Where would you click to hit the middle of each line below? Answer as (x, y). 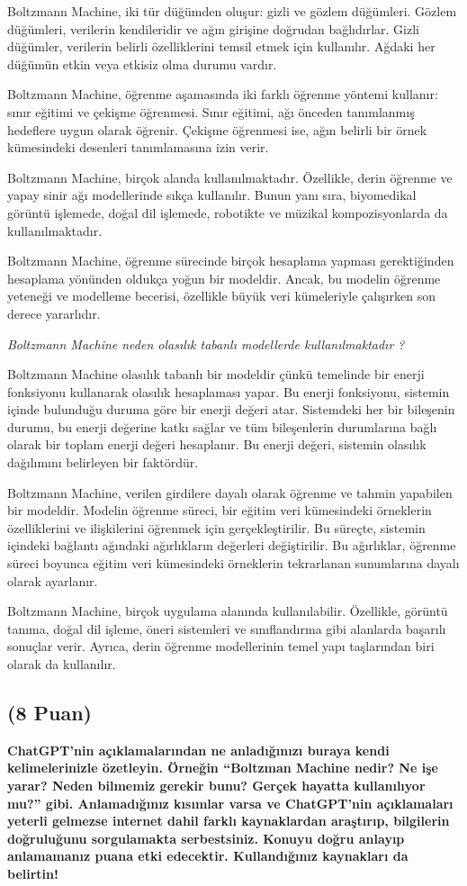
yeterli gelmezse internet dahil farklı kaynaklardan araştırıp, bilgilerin (229, 821)
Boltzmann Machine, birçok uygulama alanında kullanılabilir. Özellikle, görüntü (228, 611)
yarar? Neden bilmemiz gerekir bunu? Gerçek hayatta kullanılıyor (216, 785)
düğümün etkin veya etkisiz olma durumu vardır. (142, 63)
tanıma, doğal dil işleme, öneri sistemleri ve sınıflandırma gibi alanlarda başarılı (227, 628)
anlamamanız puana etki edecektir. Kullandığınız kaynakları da (208, 856)
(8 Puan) (49, 712)
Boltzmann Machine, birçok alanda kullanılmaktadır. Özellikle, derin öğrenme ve (230, 177)
